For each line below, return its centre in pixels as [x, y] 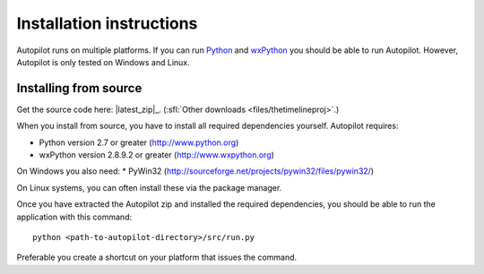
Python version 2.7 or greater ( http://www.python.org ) [139, 142]
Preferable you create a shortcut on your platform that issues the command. [157, 257]
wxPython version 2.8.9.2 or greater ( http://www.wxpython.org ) [157, 155]
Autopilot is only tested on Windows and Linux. [103, 62]
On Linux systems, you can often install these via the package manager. [149, 187]
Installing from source [79, 88]
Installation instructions [107, 23]
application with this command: [74, 217]
